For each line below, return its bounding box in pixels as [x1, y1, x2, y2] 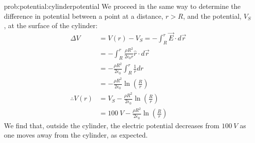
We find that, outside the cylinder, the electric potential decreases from [4, 120, 219, 130]
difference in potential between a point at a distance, [4, 10, 163, 21]
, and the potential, [183, 10, 242, 21]
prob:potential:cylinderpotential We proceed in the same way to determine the [4, 1, 241, 11]
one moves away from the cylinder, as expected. [4, 130, 148, 140]
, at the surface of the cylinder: [4, 20, 98, 31]
